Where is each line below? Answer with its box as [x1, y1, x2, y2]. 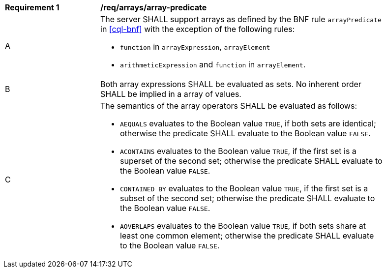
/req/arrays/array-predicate [100, 2, 207, 12]
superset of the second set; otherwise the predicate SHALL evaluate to [120, 156, 383, 166]
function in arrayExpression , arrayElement [120, 42, 270, 52]
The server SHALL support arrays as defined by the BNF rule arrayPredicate [100, 14, 382, 24]
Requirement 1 [5, 2, 59, 12]
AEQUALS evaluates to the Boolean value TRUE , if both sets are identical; [120, 119, 376, 128]
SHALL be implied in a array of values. [100, 89, 241, 99]
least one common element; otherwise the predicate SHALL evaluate [120, 231, 374, 241]
